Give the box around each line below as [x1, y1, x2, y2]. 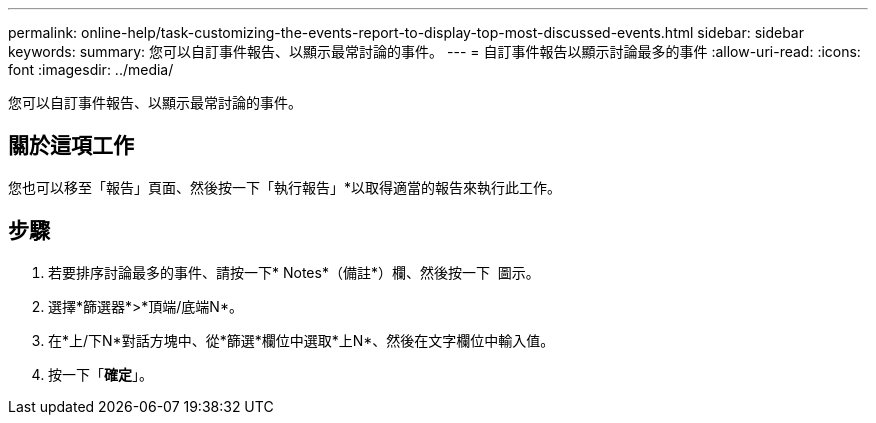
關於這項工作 [8, 133, 134, 159]
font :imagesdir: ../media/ [8, 61, 174, 78]
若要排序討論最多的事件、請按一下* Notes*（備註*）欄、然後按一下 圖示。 [48, 263, 540, 281]
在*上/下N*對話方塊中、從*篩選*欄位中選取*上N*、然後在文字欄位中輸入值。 [48, 331, 555, 349]
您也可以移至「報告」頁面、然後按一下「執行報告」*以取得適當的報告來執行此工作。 [8, 178, 562, 196]
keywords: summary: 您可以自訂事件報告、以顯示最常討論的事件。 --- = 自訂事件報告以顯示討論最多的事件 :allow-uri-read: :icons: [8, 43, 861, 60]
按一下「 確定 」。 [48, 365, 153, 383]
